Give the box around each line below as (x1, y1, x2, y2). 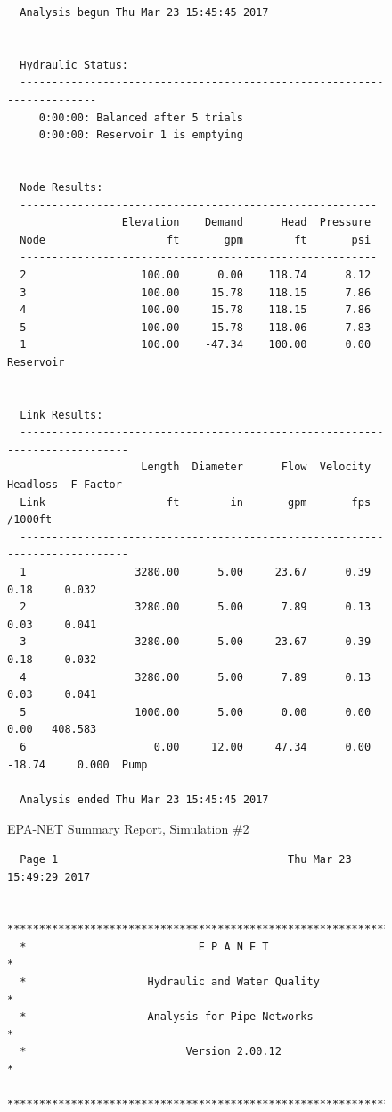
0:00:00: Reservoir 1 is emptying (38, 129, 243, 142)
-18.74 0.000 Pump (7, 758, 148, 771)
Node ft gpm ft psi (20, 233, 372, 246)
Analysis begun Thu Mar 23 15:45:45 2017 (20, 6, 269, 19)
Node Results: (20, 180, 103, 194)
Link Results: (20, 408, 103, 421)
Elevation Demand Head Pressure (121, 216, 372, 229)
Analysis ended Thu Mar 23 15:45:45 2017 (20, 793, 269, 806)
